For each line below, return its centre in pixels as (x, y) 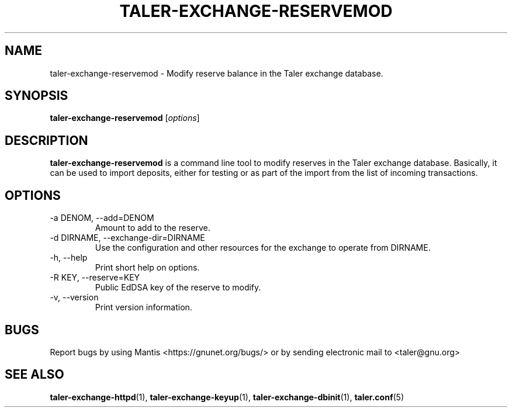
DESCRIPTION (46, 140)
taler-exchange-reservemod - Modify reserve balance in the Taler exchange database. (217, 73)
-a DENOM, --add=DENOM (102, 218)
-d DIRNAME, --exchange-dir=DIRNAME (127, 238)
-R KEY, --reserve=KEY (95, 278)
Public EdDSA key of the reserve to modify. (178, 288)
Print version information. (143, 307)
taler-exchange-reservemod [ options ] (125, 118)
